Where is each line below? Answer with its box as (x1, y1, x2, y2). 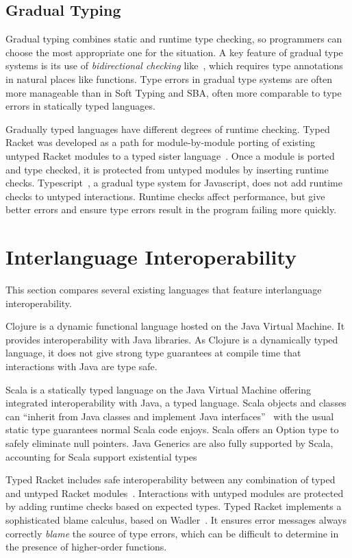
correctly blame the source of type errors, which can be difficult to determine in (5, 526, 339, 540)
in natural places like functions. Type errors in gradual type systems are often (5, 71, 333, 86)
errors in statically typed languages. (5, 99, 155, 113)
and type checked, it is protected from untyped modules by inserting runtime (5, 162, 329, 176)
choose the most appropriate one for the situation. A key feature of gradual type (5, 45, 343, 59)
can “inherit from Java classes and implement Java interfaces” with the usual (5, 409, 334, 423)
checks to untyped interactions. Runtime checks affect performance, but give (5, 189, 325, 203)
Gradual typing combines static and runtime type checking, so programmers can (5, 32, 342, 46)
